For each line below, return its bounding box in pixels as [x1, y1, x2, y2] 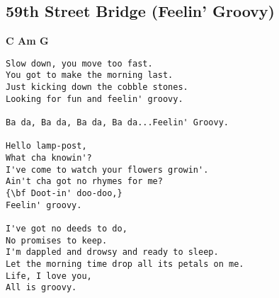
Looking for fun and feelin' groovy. [6, 93, 183, 104]
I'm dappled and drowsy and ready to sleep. [6, 247, 219, 258]
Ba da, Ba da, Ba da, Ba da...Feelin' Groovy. [6, 118, 229, 128]
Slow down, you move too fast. [6, 58, 153, 69]
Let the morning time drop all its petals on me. [6, 258, 244, 269]
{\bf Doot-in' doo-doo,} [6, 188, 123, 199]
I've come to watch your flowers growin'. [6, 164, 209, 175]
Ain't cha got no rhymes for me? [6, 176, 163, 187]
